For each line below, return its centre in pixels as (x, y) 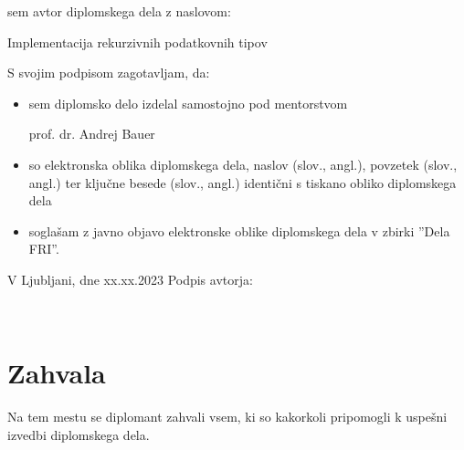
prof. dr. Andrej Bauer (92, 134)
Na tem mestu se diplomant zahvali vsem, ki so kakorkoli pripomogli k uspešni (227, 417)
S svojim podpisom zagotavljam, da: (109, 73)
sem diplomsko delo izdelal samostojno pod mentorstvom (188, 103)
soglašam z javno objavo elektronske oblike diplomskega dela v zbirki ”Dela (239, 230)
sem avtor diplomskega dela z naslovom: (119, 11)
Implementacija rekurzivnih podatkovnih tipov (137, 42)
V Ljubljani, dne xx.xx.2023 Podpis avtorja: (130, 279)
